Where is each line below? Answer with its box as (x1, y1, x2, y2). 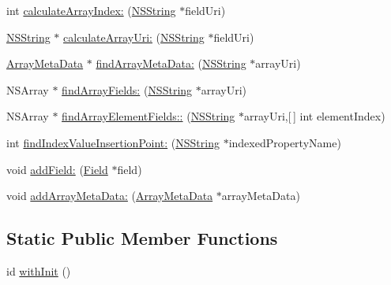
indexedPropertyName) (228, 134, 341, 150)
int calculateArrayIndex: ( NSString (6, 2, 176, 18)
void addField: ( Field (6, 161, 108, 177)
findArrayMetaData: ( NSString (96, 55, 246, 72)
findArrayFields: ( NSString (62, 81, 193, 98)
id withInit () (6, 262, 71, 279)
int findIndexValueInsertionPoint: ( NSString (6, 134, 220, 150)
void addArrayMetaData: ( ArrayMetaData (6, 187, 213, 204)
